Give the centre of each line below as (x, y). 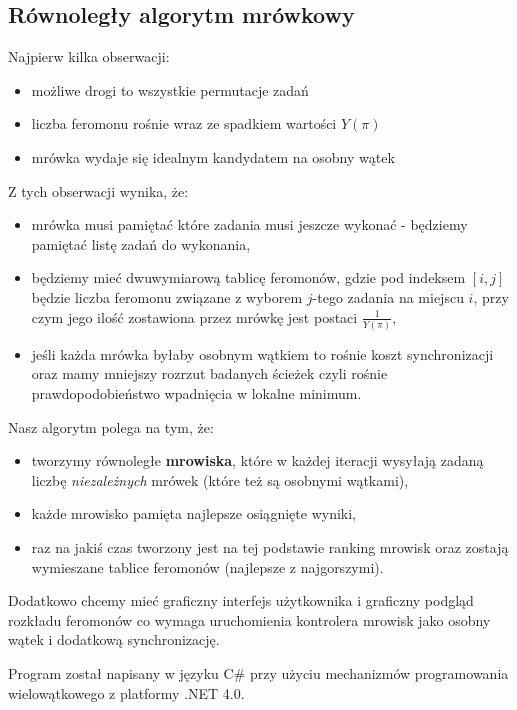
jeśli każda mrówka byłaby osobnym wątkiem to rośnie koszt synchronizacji (262, 353)
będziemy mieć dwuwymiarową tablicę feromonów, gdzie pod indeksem (248, 277)
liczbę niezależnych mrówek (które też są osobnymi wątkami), (220, 479)
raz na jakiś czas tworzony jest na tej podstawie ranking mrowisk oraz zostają (270, 547)
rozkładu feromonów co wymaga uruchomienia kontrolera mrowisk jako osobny (249, 619)
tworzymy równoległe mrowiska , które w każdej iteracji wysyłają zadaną (257, 460)
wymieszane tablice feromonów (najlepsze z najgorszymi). (207, 566)
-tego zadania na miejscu (388, 296)
